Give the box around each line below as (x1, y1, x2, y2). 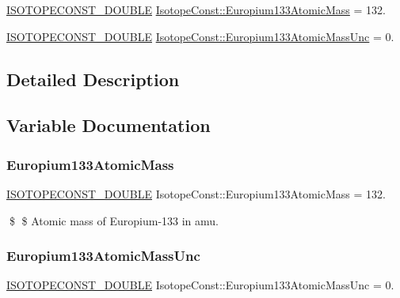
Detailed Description (6, 66, 180, 91)
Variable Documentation (6, 113, 211, 138)
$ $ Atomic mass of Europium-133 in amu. (9, 212, 219, 228)
